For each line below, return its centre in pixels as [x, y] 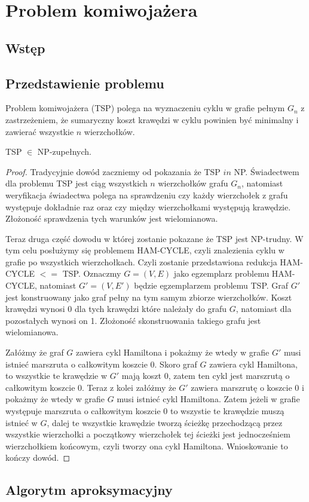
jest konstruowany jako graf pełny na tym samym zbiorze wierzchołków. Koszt [149, 297]
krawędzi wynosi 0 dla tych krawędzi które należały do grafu [116, 309]
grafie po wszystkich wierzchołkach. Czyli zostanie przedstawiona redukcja [141, 261]
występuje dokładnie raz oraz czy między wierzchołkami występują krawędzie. [148, 206]
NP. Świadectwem [267, 171]
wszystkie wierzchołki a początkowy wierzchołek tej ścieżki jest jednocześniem [148, 434]
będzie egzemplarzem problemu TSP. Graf [211, 285]
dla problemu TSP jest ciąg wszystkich [77, 183]
